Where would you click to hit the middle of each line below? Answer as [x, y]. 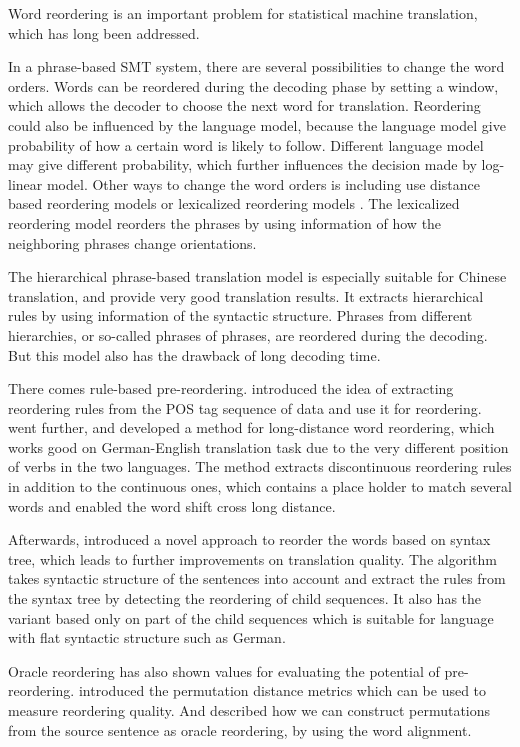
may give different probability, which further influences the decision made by [242, 164]
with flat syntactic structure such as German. [147, 637]
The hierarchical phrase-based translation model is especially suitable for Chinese [257, 276]
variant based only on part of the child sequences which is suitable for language [251, 617]
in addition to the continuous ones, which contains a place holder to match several [260, 486]
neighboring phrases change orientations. [132, 242]
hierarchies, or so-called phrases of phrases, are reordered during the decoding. [248, 334]
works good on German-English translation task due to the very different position [258, 446]
